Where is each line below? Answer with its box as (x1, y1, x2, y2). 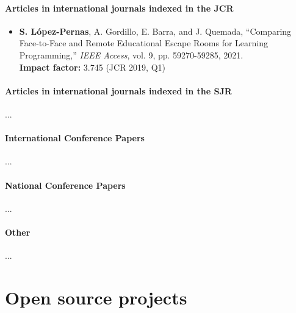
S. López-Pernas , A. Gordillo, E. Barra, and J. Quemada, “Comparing (19, 24, 292, 37)
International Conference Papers (5, 132, 145, 144)
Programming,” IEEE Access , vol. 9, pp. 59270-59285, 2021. (19, 48, 244, 61)
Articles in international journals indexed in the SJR (5, 84, 232, 97)
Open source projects (5, 284, 187, 309)
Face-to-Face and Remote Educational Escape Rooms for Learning (19, 37, 268, 49)
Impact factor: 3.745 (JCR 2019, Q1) (19, 60, 165, 73)
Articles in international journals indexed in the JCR (5, 1, 234, 14)
